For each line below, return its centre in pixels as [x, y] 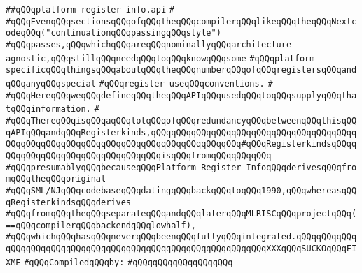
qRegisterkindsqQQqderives [68, 202]
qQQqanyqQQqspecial [51, 83]
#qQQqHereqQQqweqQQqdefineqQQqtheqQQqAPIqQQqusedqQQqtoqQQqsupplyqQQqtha [181, 95]
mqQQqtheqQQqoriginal [56, 179]
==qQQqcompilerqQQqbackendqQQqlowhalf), [101, 225]
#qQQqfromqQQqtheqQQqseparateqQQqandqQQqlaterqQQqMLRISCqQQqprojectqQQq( [181, 214]
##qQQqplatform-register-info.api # [90, 10]
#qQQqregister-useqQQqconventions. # [186, 83]
